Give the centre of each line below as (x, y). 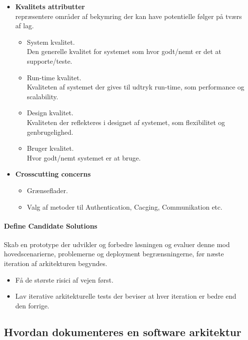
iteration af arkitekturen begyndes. (56, 263)
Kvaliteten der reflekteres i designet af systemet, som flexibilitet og (126, 122)
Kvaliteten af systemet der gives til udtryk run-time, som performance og (136, 87)
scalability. (42, 96)
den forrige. (32, 305)
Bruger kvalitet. (50, 148)
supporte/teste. (50, 61)
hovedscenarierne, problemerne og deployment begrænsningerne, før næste (114, 254)
